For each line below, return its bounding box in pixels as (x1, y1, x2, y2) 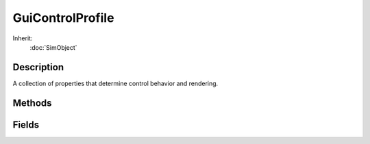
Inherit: (12, 34, 33, 42)
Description (12, 61, 64, 73)
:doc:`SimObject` (29, 43, 78, 51)
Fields (12, 119, 40, 130)
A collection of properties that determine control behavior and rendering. (12, 79, 219, 87)
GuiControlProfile (12, 10, 114, 25)
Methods (12, 97, 52, 109)
